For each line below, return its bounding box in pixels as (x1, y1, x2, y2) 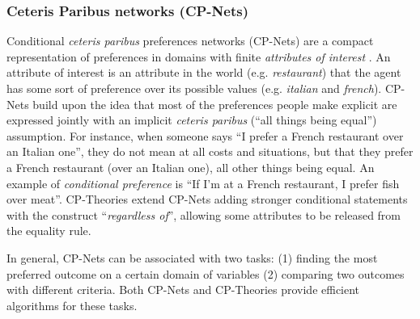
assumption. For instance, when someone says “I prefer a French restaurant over (6, 127, 404, 144)
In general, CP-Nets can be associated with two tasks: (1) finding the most (6, 249, 378, 266)
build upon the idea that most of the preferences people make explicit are (32, 95, 397, 112)
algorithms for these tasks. (6, 296, 138, 313)
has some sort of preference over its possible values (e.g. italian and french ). (6, 80, 382, 96)
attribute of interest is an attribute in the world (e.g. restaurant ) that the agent (6, 64, 401, 81)
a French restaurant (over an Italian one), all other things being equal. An (6, 158, 375, 175)
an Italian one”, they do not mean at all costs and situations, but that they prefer (6, 143, 414, 160)
